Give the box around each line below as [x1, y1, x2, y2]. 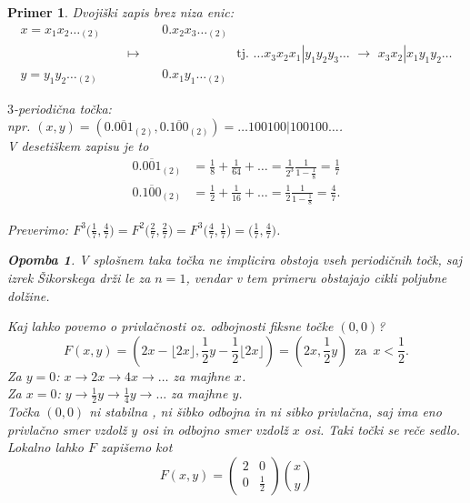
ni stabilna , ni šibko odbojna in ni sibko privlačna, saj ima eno [89, 402, 442, 421]
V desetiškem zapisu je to [7, 136, 149, 156]
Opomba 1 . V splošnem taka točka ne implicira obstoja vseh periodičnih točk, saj [7, 250, 463, 269]
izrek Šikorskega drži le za [7, 267, 151, 287]
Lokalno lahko [7, 438, 84, 457]
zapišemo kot [100, 438, 173, 457]
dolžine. [7, 286, 50, 305]
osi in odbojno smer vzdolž [142, 419, 288, 438]
